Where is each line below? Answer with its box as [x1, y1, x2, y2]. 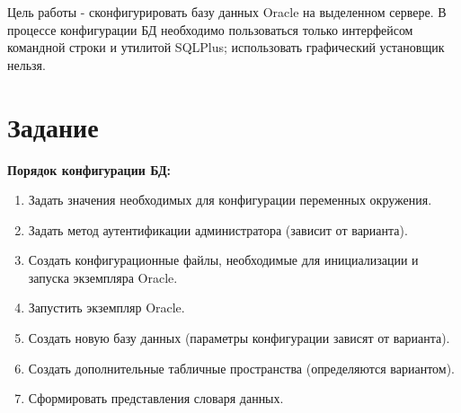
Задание [7, 108, 99, 145]
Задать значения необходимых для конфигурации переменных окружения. [28, 190, 432, 209]
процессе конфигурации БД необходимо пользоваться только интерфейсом [7, 20, 413, 39]
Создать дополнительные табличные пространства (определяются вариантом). [28, 358, 455, 377]
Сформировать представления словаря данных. [28, 389, 284, 408]
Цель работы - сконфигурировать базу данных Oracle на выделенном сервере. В [7, 3, 447, 21]
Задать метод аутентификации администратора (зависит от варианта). [28, 220, 408, 239]
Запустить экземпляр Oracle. [28, 298, 185, 317]
